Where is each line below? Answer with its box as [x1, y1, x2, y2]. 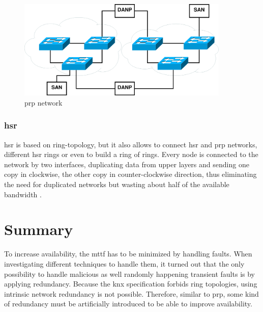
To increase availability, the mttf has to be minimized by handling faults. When [4, 248, 252, 259]
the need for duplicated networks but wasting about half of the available [4, 179, 229, 190]
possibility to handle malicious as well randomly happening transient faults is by [4, 268, 255, 279]
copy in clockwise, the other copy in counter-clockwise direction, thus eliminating [4, 169, 257, 179]
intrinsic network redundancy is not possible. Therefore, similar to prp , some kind [4, 288, 259, 299]
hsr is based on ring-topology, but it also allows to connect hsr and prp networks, [4, 139, 257, 149]
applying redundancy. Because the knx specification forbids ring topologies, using [4, 278, 257, 289]
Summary [4, 219, 73, 240]
